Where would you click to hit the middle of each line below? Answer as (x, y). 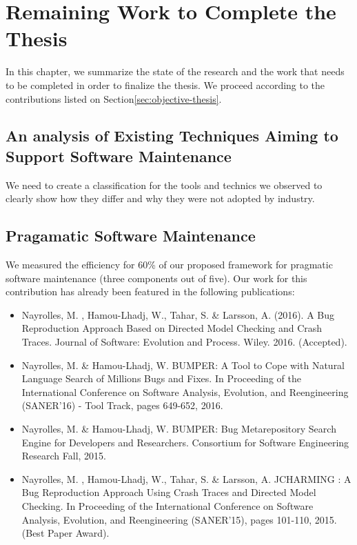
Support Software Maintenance (119, 156)
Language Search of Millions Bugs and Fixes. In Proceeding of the (161, 378)
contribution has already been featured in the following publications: (150, 291)
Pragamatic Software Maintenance (131, 236)
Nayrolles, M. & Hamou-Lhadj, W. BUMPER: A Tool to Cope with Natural (183, 365)
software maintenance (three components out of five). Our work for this (156, 278)
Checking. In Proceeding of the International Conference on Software (167, 505)
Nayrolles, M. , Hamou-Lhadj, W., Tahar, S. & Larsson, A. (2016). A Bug (178, 314)
